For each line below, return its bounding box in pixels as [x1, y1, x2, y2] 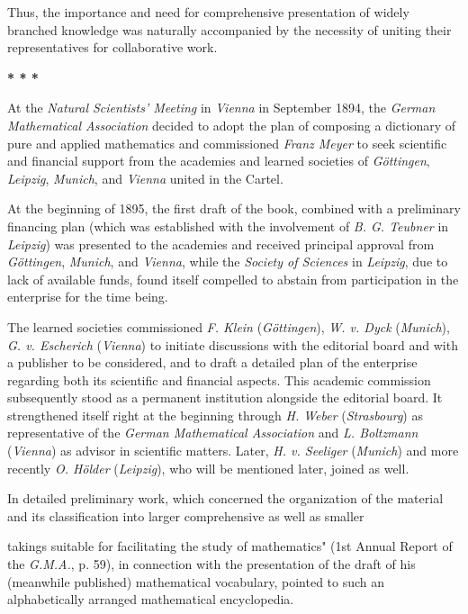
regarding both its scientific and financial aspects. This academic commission [7, 370, 431, 389]
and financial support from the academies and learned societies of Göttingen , [7, 151, 430, 170]
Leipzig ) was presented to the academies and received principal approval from [7, 234, 435, 253]
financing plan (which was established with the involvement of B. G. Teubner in [7, 216, 449, 235]
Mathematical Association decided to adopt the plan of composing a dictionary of [7, 115, 456, 134]
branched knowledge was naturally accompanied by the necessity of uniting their [7, 20, 452, 39]
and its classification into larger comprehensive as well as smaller [7, 506, 364, 525]
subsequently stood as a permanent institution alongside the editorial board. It [7, 388, 443, 407]
